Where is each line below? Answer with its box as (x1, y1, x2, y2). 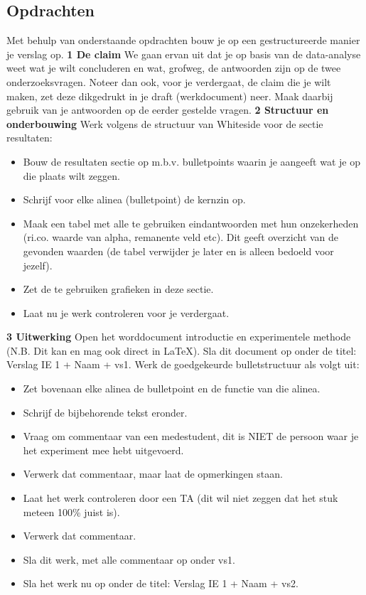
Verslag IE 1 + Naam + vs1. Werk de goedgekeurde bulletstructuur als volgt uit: (6, 357, 360, 372)
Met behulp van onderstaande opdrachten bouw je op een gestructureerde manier (6, 33, 360, 48)
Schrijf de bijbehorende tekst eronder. (23, 404, 188, 419)
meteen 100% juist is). (23, 504, 120, 519)
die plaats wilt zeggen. (23, 168, 120, 183)
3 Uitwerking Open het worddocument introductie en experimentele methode (6, 329, 351, 344)
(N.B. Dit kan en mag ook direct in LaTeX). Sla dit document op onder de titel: (6, 343, 357, 358)
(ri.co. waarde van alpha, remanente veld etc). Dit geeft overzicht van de (23, 230, 339, 245)
